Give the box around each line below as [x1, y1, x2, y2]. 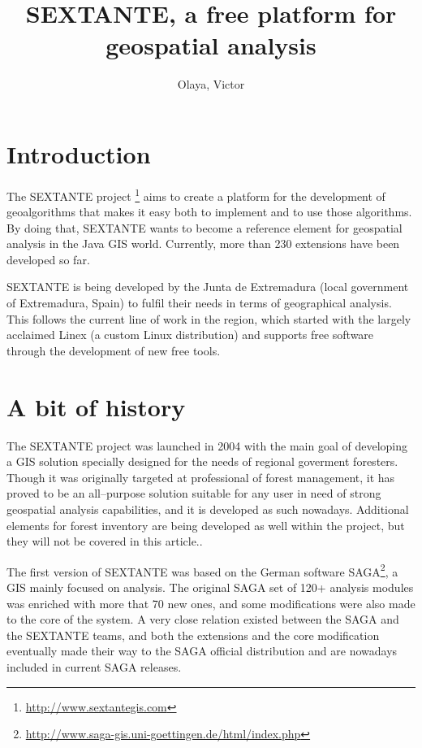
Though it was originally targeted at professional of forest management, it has [6, 468, 395, 485]
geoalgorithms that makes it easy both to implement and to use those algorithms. [6, 203, 412, 220]
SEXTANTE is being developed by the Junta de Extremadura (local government [6, 278, 409, 295]
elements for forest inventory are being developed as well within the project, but [6, 516, 405, 533]
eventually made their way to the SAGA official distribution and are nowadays [6, 642, 398, 659]
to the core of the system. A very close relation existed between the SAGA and [6, 611, 399, 628]
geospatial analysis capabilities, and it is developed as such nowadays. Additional [6, 500, 409, 517]
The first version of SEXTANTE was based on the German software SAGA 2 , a [6, 560, 398, 580]
